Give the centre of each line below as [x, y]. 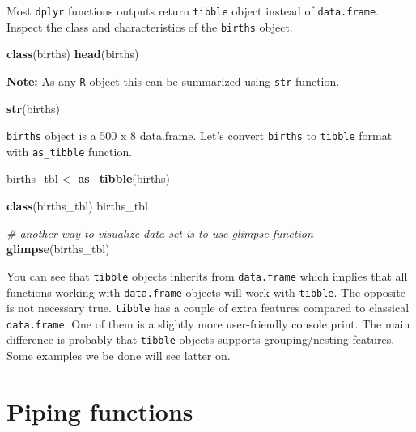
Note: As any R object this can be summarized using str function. [173, 80]
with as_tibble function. [70, 151]
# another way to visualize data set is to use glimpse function [160, 233]
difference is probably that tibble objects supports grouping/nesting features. [201, 339]
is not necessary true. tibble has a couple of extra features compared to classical [208, 308]
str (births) [34, 108]
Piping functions [100, 411]
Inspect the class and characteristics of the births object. [150, 26]
